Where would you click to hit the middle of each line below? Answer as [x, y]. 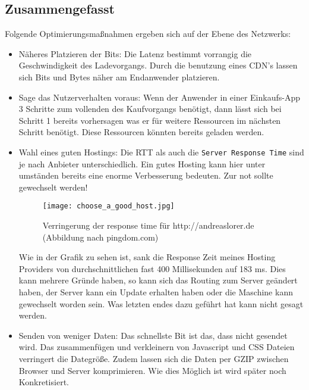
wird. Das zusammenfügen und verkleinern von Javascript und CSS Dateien [157, 347]
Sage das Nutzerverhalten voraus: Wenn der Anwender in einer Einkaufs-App [159, 97]
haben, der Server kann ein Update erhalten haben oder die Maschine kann [156, 292]
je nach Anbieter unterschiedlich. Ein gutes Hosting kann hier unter [142, 163]
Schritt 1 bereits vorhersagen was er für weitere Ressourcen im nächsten [150, 120]
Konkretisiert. [44, 382]
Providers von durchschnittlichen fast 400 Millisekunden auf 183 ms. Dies [152, 268]
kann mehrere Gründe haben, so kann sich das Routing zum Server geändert [158, 280]
